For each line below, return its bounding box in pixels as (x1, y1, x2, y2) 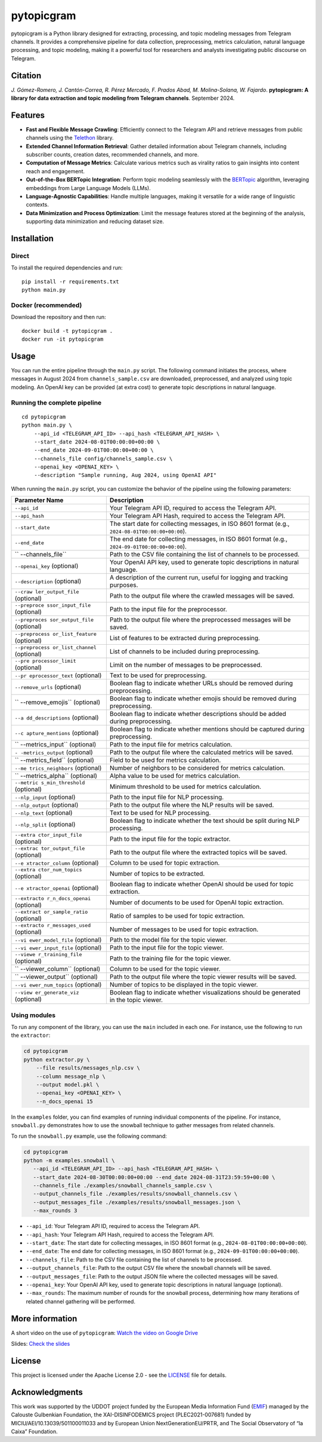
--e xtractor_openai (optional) (14, 884, 99, 892)
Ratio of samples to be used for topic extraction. (109, 911, 245, 920)
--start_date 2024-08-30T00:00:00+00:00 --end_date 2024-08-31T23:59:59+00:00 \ (33, 1174, 275, 1180)
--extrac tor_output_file (14, 846, 85, 852)
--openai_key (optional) (14, 562, 79, 570)
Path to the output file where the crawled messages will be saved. (109, 592, 295, 600)
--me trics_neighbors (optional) (14, 764, 102, 772)
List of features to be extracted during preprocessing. (109, 633, 261, 642)
